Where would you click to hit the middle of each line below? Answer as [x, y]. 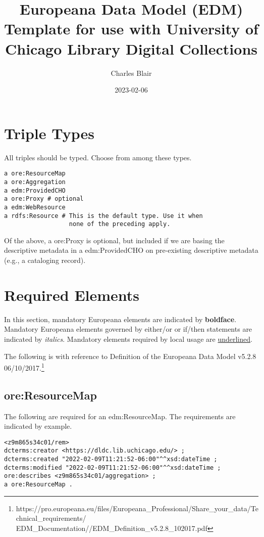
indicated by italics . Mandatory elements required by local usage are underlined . [128, 339]
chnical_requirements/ [51, 518]
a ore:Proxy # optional [44, 199]
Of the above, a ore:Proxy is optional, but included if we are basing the [114, 240]
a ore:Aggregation [35, 182]
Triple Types [49, 133]
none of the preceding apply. [120, 224]
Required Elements [72, 295]
